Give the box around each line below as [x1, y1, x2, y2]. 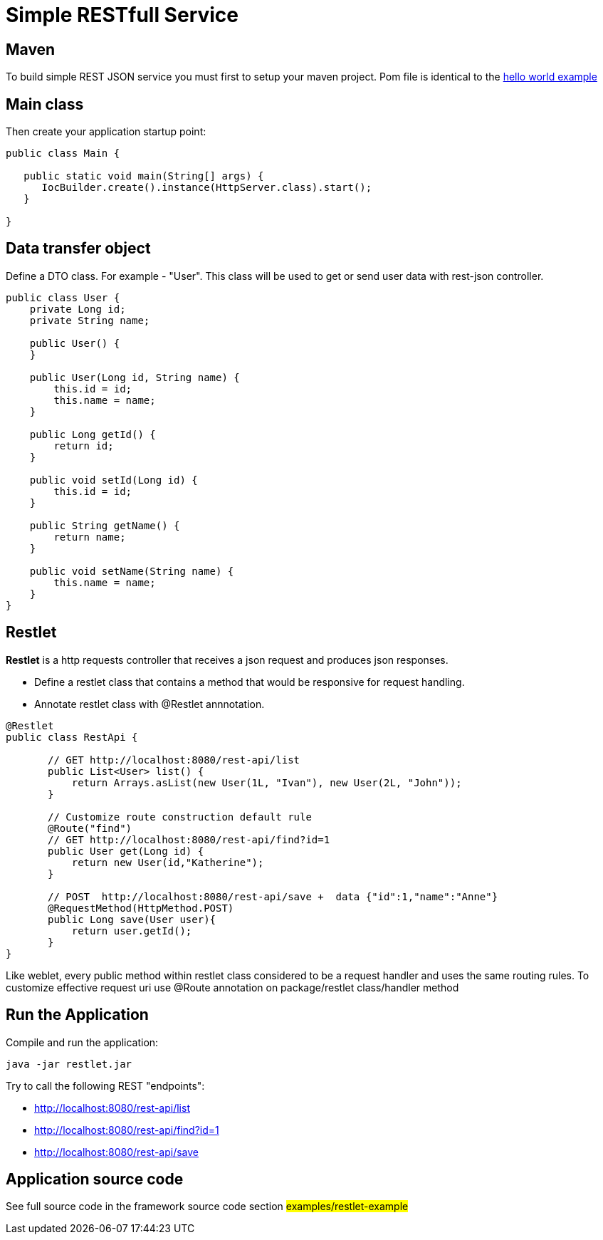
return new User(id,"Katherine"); [71, 856, 264, 868]
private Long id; [29, 303, 126, 315]
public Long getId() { [29, 428, 156, 440]
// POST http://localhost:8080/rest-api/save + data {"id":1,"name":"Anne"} [48, 890, 498, 902]
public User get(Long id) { [48, 845, 204, 857]
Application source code [6, 1169, 184, 1188]
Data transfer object [6, 239, 151, 258]
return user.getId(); [71, 924, 192, 937]
